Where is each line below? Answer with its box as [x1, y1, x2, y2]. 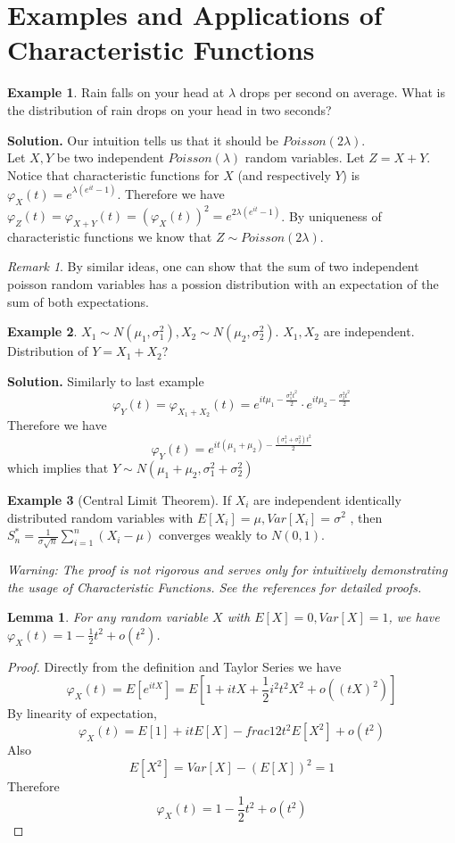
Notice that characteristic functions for [7, 165, 219, 184]
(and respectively [237, 165, 331, 184]
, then [350, 508, 383, 526]
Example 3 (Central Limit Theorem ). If [7, 490, 231, 508]
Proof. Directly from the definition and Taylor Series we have [7, 657, 342, 675]
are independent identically [253, 490, 401, 508]
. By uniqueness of [281, 206, 382, 225]
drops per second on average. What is [239, 83, 445, 102]
